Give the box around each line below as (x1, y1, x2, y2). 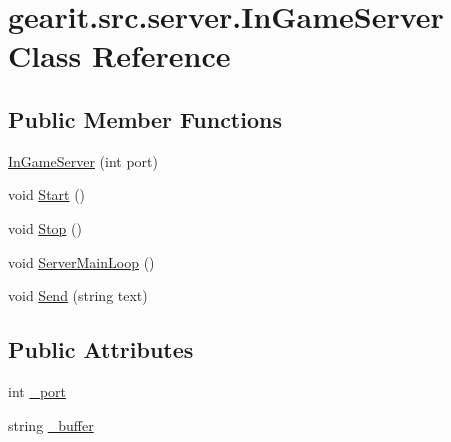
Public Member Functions (8, 103, 282, 134)
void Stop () (8, 217, 82, 238)
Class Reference (8, 35, 231, 76)
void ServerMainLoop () (8, 251, 155, 272)
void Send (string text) (8, 285, 148, 306)
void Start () (8, 184, 86, 205)
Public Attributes (8, 334, 194, 365)
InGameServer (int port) (8, 150, 158, 171)
